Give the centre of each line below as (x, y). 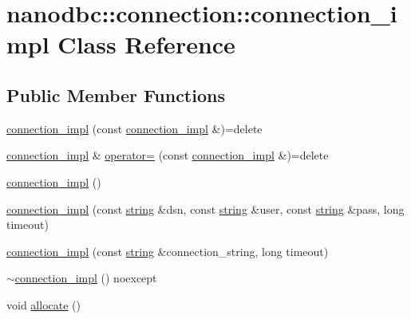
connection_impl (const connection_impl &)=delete (134, 128)
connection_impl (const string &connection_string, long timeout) (168, 251)
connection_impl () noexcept (86, 278)
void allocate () (43, 304)
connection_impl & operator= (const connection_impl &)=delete (168, 155)
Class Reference (146, 44)
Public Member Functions (116, 95)
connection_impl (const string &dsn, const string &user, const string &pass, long (205, 209)
